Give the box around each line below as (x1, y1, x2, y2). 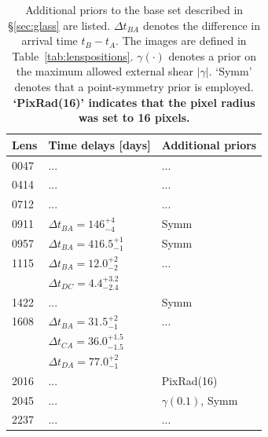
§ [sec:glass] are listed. (8, 17, 111, 33)
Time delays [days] (48, 136, 151, 152)
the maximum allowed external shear (16, 63, 193, 79)
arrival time (21, 32, 78, 49)
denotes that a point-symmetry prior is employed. (14, 78, 254, 94)
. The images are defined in (116, 32, 247, 49)
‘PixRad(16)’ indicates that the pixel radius (13, 94, 255, 110)
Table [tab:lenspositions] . (12, 47, 134, 64)
